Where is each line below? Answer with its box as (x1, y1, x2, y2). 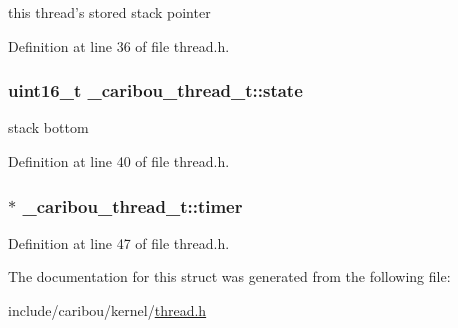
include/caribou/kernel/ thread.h (8, 300, 207, 320)
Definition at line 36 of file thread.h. (8, 35, 230, 56)
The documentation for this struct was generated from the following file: (8, 266, 451, 287)
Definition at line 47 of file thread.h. (8, 232, 230, 253)
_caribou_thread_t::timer (22, 193, 243, 218)
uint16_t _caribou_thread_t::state (8, 78, 303, 103)
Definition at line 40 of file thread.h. (8, 151, 230, 171)
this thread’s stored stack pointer (8, 2, 211, 22)
